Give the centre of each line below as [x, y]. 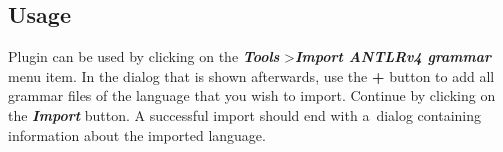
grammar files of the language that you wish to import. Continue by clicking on [252, 95]
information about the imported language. [137, 134]
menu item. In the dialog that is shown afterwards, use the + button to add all [251, 75]
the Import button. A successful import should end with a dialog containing [245, 114]
